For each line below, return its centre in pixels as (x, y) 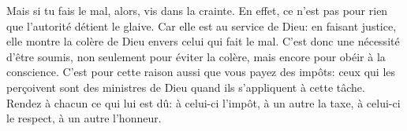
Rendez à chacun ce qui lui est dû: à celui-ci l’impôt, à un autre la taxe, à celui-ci (203, 102)
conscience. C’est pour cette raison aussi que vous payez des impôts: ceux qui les (201, 72)
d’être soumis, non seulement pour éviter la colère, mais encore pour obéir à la (196, 56)
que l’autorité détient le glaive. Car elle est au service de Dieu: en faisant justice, (202, 25)
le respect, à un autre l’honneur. (84, 118)
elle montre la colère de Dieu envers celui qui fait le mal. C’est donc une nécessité (203, 41)
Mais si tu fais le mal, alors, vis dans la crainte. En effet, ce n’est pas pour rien (197, 10)
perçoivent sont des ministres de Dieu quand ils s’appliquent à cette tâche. (186, 87)
